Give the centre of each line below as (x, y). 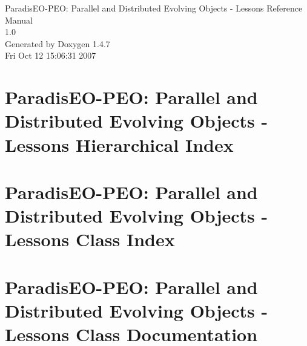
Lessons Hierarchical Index (119, 144)
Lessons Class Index (90, 239)
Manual (19, 20)
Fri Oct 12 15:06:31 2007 (51, 55)
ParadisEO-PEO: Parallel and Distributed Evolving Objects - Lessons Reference (154, 8)
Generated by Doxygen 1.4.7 (58, 43)
